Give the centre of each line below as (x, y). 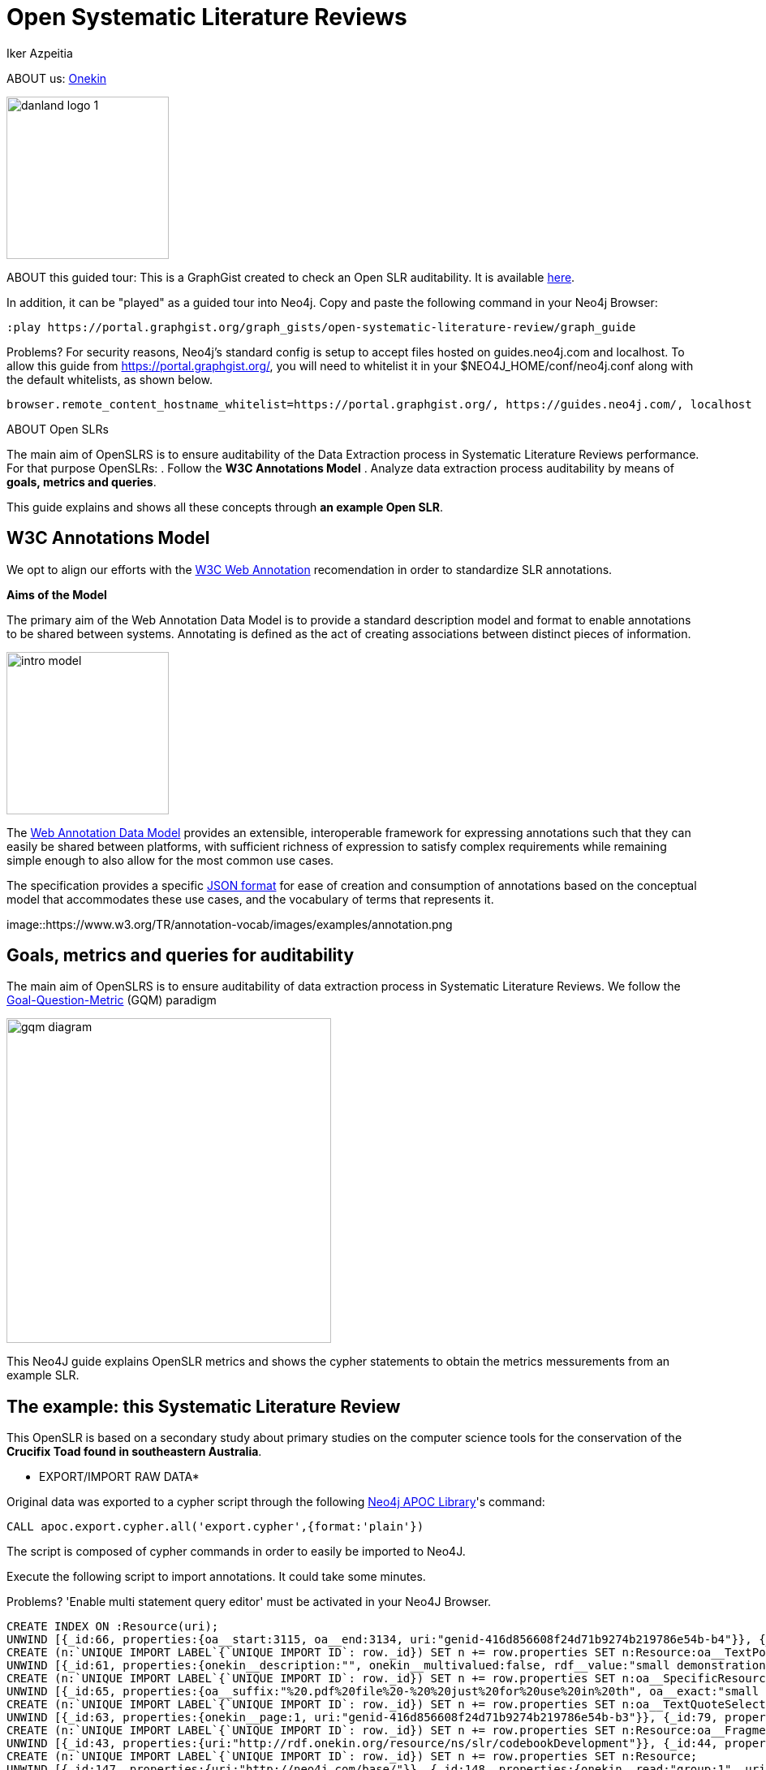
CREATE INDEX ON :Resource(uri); (113, 1627)
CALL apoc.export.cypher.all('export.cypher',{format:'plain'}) (215, 1527)
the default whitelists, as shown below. (110, 379)
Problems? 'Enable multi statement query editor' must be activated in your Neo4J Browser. (249, 1602)
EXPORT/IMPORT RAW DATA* (119, 1477)
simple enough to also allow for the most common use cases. (170, 860)
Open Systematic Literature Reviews (207, 17)
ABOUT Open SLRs (58, 429)
